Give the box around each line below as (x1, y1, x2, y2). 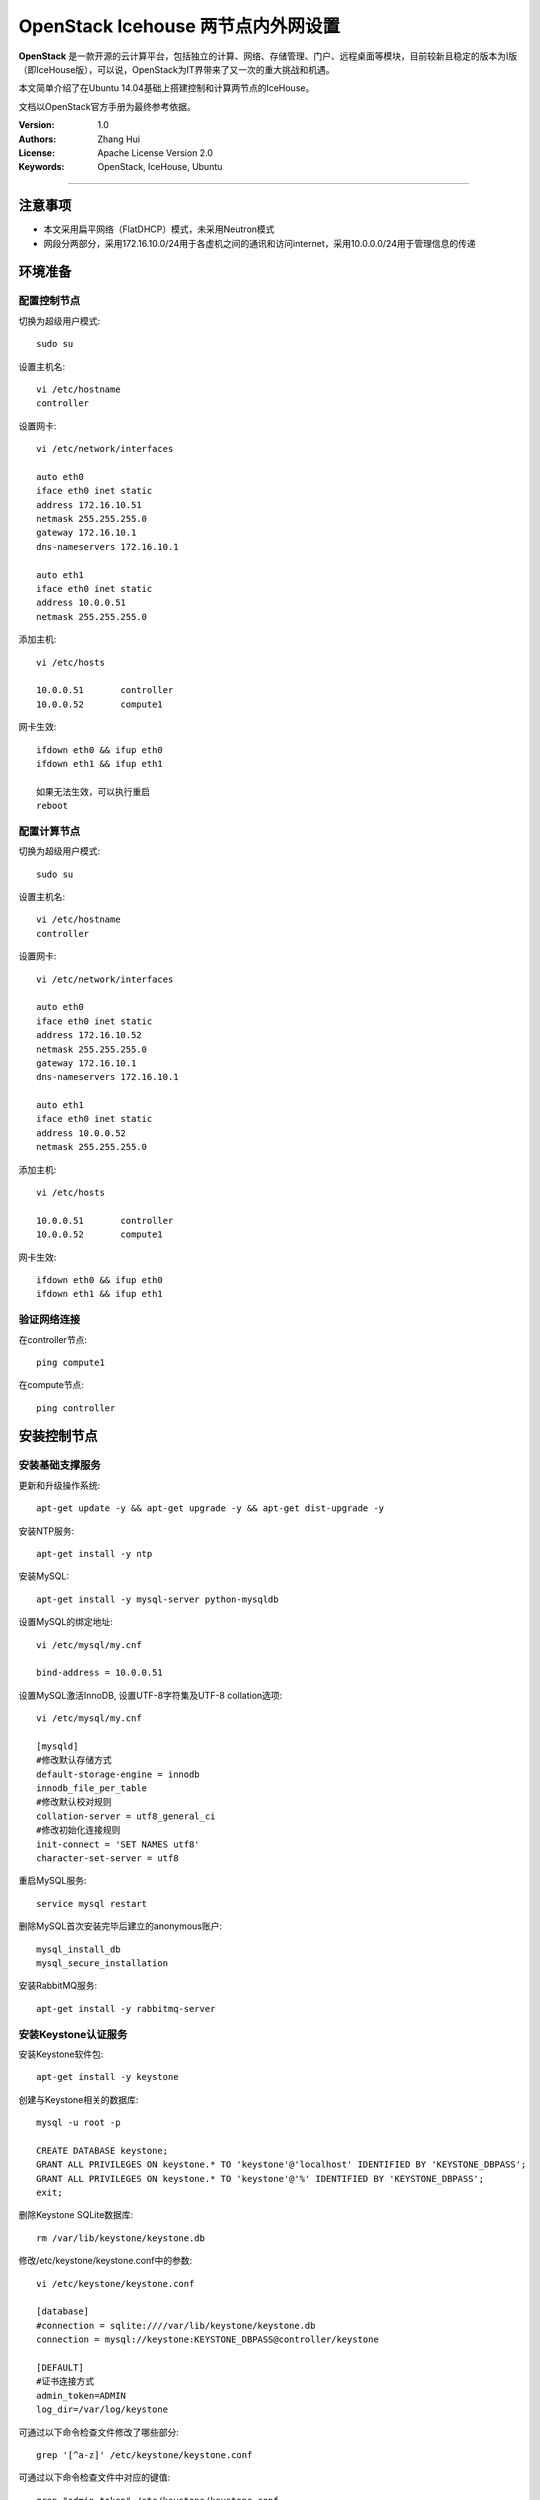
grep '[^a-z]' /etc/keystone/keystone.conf (36, 2449, 253, 2460)
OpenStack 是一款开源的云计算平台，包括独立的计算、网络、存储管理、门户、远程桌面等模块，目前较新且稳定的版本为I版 (18, 50, 518, 62)
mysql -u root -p (36, 2117, 121, 2129)
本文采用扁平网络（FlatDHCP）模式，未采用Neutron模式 (43, 223, 275, 235)
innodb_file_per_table (36, 1783, 148, 1794)
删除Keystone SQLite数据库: (18, 2209, 134, 2221)
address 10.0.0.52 (36, 1127, 127, 1139)
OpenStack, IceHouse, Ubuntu (97, 161, 223, 173)
